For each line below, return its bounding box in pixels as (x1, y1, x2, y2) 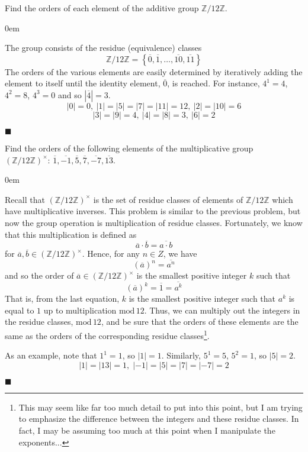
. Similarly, (161, 349, 201, 361)
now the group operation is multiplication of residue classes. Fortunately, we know (5, 216, 303, 228)
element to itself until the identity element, (5, 77, 161, 89)
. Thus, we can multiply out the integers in (144, 304, 300, 316)
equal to (5, 304, 34, 316)
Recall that (5, 193, 45, 205)
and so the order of (5, 269, 74, 282)
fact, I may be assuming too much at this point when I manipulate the (18, 424, 275, 436)
